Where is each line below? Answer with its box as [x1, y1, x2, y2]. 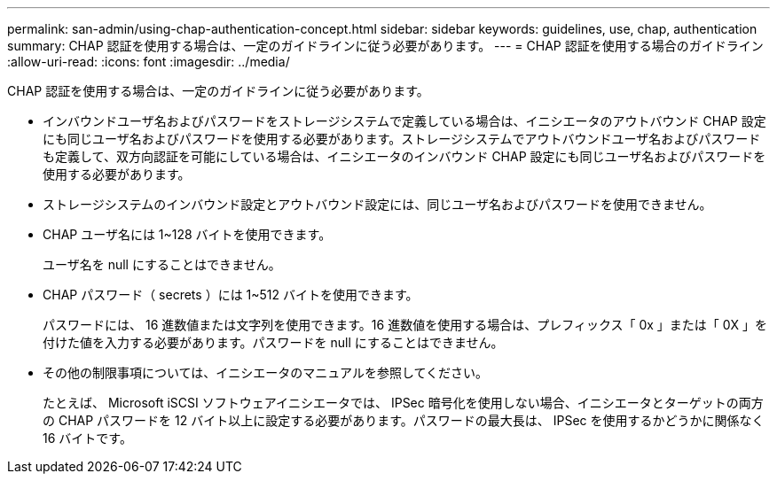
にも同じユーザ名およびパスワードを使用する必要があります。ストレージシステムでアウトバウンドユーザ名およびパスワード [43, 131, 761, 146]
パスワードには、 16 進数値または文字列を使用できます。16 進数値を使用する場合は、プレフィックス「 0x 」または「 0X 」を [43, 317, 768, 332]
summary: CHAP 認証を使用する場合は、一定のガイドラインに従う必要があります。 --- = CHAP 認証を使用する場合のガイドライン [7, 38, 764, 53]
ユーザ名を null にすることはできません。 [43, 257, 281, 272]
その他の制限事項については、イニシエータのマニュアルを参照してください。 [43, 365, 489, 380]
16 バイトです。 [43, 431, 132, 446]
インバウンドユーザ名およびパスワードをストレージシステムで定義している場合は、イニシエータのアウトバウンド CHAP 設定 [43, 113, 766, 128]
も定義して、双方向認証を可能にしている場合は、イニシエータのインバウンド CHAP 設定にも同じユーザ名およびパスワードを [43, 149, 766, 164]
